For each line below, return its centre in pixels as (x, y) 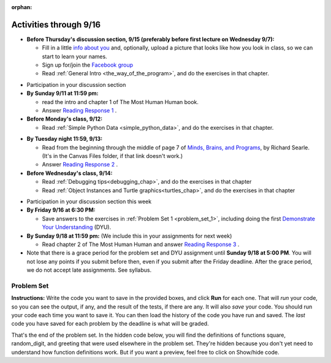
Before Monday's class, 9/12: (65, 119)
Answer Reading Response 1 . (79, 111)
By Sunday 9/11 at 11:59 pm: (63, 93)
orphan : (22, 7)
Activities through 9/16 (56, 24)
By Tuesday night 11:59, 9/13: (65, 139)
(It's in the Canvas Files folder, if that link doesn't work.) (112, 155)
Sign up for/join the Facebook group (88, 65)
